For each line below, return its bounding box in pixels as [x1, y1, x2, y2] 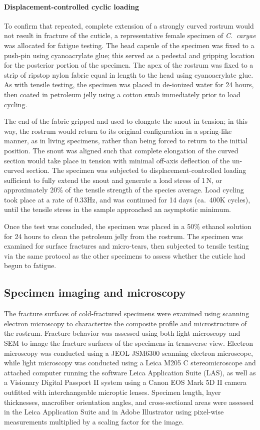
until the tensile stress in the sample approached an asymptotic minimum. [4, 204, 231, 214]
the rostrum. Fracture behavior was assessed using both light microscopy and [4, 328, 240, 338]
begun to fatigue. [4, 260, 56, 271]
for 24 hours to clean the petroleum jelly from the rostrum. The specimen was [4, 231, 243, 241]
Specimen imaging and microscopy [4, 285, 186, 300]
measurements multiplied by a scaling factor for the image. [4, 416, 184, 426]
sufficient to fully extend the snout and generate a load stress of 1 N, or [4, 174, 222, 185]
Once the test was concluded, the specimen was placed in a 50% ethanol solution [4, 221, 251, 232]
